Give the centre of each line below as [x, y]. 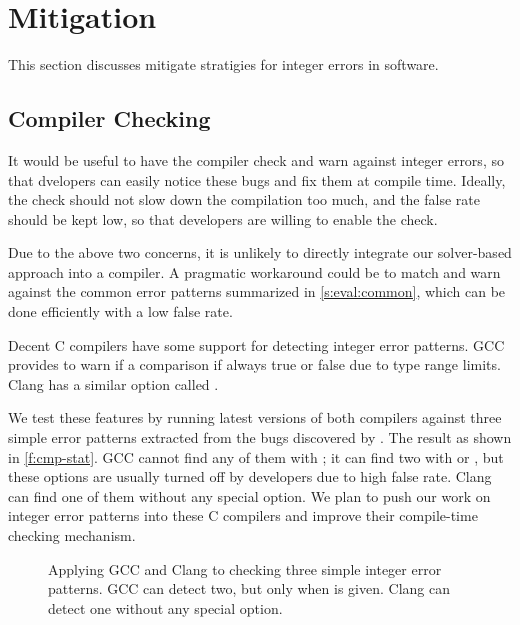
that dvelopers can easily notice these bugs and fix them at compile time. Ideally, [257, 179]
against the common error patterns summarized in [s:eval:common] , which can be [257, 291]
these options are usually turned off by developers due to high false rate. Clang [250, 476]
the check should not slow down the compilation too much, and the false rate [244, 199]
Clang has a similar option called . [113, 383]
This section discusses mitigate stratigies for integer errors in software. [223, 64]
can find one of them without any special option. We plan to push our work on [249, 495]
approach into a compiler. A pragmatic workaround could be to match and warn [254, 271]
